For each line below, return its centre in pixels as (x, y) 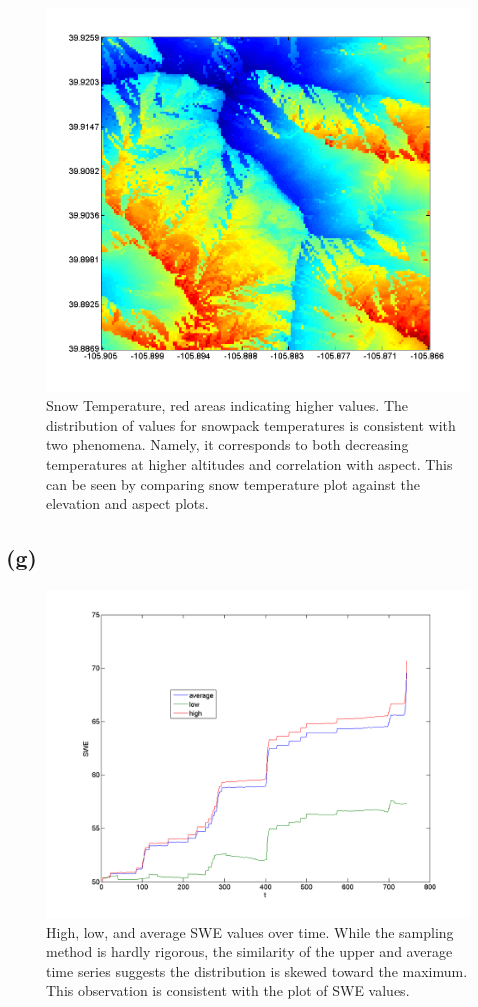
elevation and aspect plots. (127, 503)
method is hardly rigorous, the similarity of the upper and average (249, 951)
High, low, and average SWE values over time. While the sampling (250, 931)
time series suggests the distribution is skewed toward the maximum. (257, 970)
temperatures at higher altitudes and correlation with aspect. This (249, 463)
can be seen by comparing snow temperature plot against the (233, 483)
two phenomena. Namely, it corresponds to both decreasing (227, 444)
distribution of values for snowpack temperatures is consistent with (251, 424)
